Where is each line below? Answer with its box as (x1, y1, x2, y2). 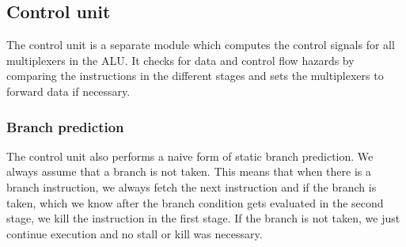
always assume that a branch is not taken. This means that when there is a (6, 163, 372, 180)
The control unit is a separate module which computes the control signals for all (6, 36, 395, 53)
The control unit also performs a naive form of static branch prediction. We (6, 147, 374, 164)
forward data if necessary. (6, 82, 131, 99)
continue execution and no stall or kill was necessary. (6, 225, 263, 241)
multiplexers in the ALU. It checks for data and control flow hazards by (6, 51, 355, 68)
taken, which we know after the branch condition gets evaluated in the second (6, 194, 384, 211)
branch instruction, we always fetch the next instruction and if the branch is (6, 178, 377, 195)
